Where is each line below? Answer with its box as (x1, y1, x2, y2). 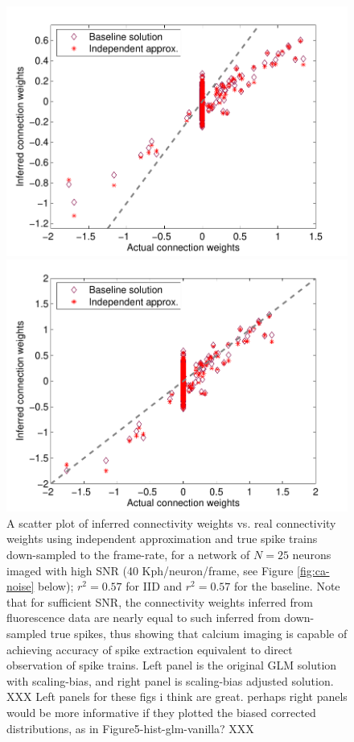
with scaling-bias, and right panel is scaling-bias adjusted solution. (6, 672, 334, 689)
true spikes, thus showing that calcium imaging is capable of (50, 624, 348, 641)
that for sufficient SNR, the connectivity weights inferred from (6, 593, 313, 610)
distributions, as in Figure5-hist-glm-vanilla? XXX (6, 719, 254, 736)
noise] (6, 578, 35, 595)
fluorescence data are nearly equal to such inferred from (6, 609, 281, 626)
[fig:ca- (297, 562, 330, 578)
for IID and (126, 578, 183, 595)
